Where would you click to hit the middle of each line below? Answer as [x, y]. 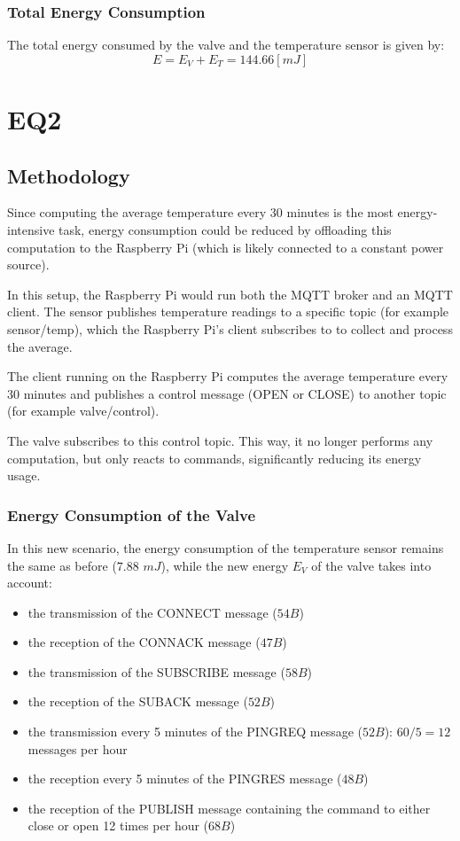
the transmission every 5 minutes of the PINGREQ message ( [195, 732]
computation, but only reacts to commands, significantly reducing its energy [214, 458]
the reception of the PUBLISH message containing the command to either [229, 808]
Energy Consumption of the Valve [132, 514]
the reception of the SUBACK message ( [138, 701]
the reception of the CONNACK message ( [144, 642]
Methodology [69, 175]
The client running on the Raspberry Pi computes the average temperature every [228, 376]
